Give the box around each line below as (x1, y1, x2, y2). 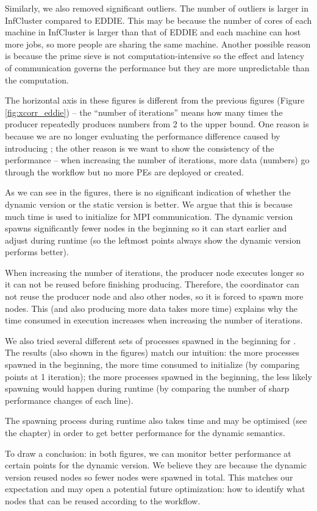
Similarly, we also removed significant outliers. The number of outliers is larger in (5, 2, 309, 14)
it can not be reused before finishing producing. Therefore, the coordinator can (5, 278, 299, 291)
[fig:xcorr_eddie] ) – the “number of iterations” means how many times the (5, 105, 283, 118)
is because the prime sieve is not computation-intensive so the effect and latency (5, 49, 305, 62)
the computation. (5, 73, 69, 86)
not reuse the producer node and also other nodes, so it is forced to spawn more (5, 290, 304, 303)
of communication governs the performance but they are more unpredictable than (5, 61, 310, 74)
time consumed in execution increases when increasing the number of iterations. (5, 314, 303, 326)
